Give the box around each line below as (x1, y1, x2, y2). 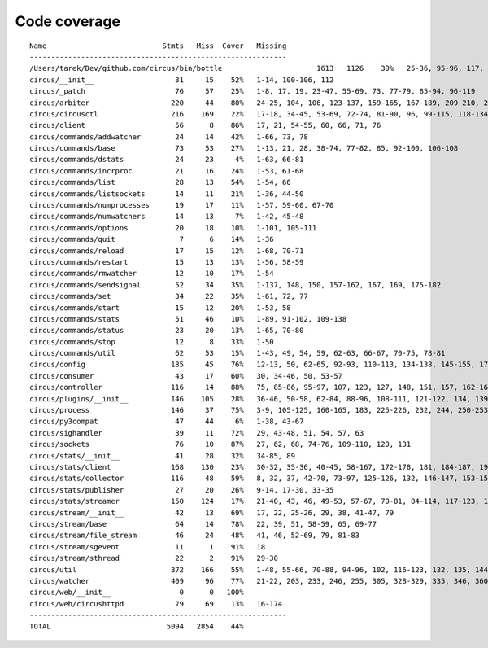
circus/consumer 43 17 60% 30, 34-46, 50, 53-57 (29, 371, 343, 380)
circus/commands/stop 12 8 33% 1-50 (29, 337, 274, 346)
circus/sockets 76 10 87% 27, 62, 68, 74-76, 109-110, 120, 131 (29, 440, 412, 449)
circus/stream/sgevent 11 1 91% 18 (29, 542, 266, 551)
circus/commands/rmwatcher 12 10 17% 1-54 (29, 269, 274, 278)
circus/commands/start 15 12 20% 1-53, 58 (29, 303, 292, 313)
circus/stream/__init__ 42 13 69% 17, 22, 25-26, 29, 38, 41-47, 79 (29, 508, 394, 517)
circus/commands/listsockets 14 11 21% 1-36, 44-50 (29, 189, 304, 199)
